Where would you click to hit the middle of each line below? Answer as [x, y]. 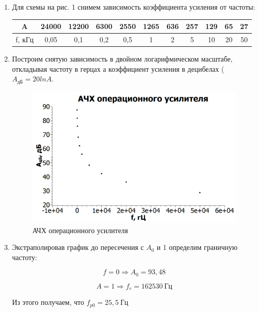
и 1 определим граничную [197, 247]
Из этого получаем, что [48, 302]
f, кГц [25, 39]
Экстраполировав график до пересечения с [78, 247]
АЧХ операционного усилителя [80, 230]
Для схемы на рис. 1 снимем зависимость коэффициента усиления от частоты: [134, 7]
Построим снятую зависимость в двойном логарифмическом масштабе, [122, 59]
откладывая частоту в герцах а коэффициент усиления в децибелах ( [118, 68]
